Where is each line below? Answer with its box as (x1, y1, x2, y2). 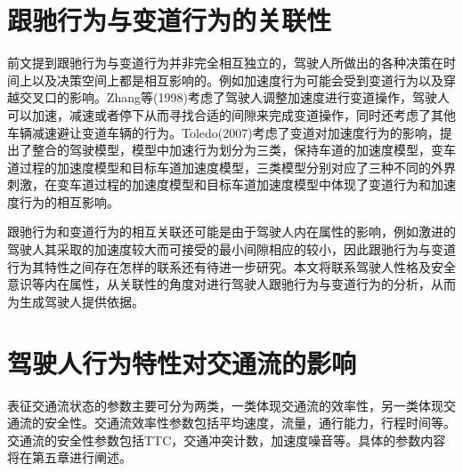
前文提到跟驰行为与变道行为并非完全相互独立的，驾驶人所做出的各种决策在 (7, 53, 443, 72)
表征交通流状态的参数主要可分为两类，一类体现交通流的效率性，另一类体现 (7, 396, 443, 414)
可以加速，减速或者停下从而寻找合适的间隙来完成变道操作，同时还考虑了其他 (7, 105, 456, 124)
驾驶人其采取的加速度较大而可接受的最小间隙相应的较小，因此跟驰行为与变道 (7, 240, 456, 259)
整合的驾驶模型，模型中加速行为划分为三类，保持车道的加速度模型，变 (31, 140, 443, 159)
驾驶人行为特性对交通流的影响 (7, 344, 357, 380)
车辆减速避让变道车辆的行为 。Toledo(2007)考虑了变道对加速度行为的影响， (7, 123, 440, 141)
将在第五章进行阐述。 (7, 448, 132, 467)
